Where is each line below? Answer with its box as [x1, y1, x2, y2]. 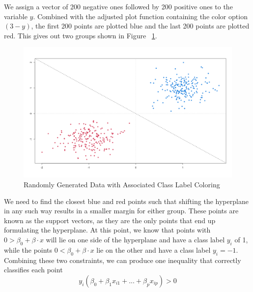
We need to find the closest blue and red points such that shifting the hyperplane [4, 196, 249, 206]
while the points [4, 244, 53, 255]
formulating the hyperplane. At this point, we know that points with [4, 225, 211, 235]
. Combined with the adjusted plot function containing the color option [33, 11, 248, 21]
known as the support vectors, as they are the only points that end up [4, 215, 216, 225]
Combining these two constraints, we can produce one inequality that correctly [4, 255, 241, 265]
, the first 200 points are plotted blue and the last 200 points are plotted [31, 21, 250, 31]
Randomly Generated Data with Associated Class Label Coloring [24, 179, 220, 189]
